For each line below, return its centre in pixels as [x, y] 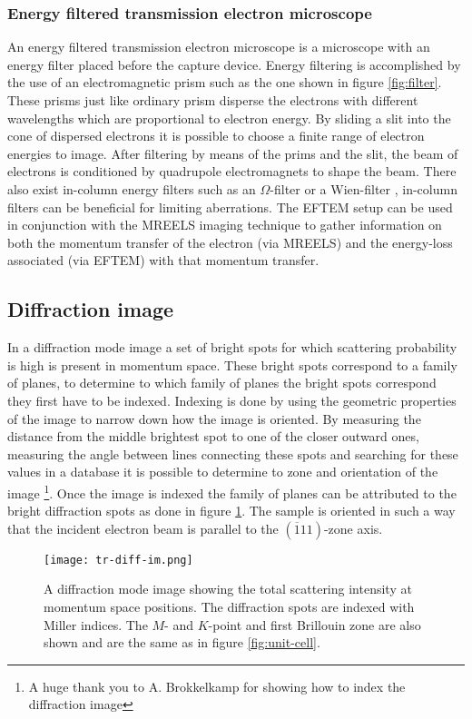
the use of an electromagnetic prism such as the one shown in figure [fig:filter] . [225, 82]
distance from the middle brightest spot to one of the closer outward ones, [213, 436]
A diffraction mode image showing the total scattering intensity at [228, 589]
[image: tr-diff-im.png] [118, 560]
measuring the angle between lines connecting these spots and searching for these [233, 453]
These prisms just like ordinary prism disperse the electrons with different [213, 100]
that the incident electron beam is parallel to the [143, 528]
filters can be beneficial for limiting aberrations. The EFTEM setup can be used [230, 207]
